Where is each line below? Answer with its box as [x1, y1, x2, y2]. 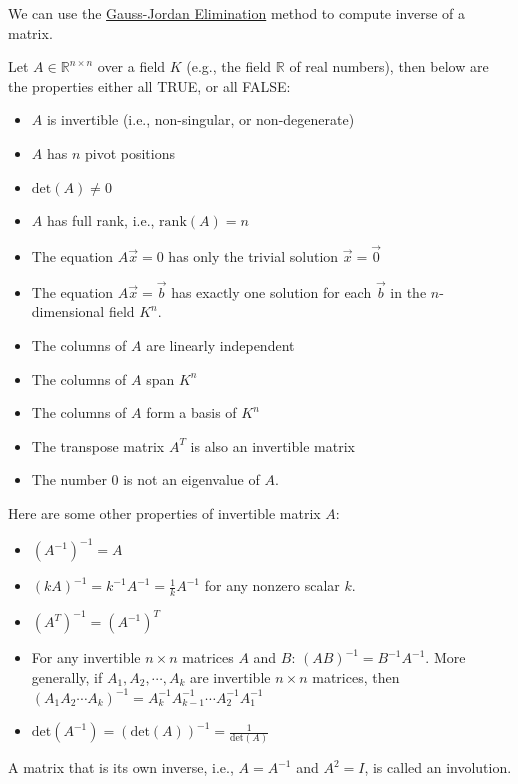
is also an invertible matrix [190, 435, 355, 456]
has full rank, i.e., [46, 210, 155, 231]
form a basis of [146, 402, 237, 423]
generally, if [31, 666, 103, 687]
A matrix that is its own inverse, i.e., [8, 757, 234, 778]
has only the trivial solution [168, 245, 339, 266]
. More [425, 647, 466, 668]
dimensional [31, 301, 105, 322]
